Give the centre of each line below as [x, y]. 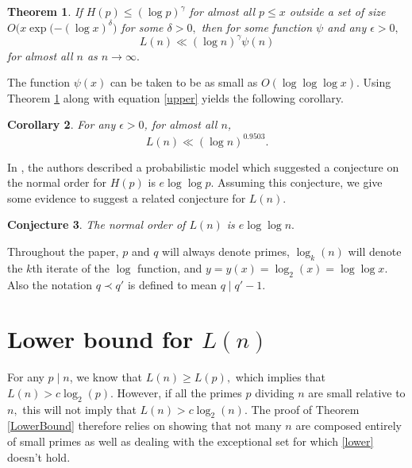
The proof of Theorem [305, 409]
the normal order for [57, 182]
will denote [375, 251]
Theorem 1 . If [45, 11]
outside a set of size [337, 11]
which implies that [281, 377]
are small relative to [357, 392]
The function [39, 82]
